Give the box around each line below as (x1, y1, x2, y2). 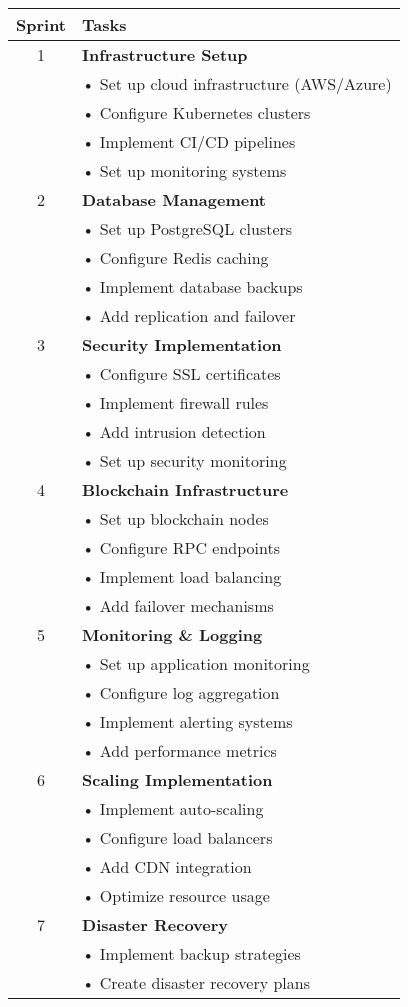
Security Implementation (82, 333, 282, 356)
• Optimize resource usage (82, 884, 270, 907)
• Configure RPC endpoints (82, 536, 280, 559)
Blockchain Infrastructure (82, 478, 289, 501)
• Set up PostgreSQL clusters (82, 217, 293, 240)
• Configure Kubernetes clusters (82, 101, 311, 124)
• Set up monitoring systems (82, 159, 287, 182)
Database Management (82, 188, 266, 211)
